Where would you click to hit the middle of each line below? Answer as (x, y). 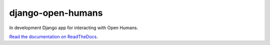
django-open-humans (56, 13)
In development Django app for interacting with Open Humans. (74, 28)
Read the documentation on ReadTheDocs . (54, 37)
